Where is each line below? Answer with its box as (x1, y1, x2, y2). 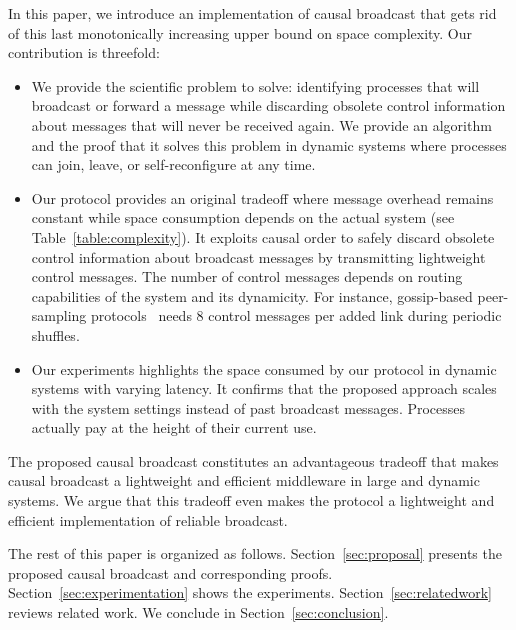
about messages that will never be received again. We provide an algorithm (31, 114, 492, 135)
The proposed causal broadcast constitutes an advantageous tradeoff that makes (8, 450, 499, 471)
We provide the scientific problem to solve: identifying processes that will (31, 75, 480, 96)
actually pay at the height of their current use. (31, 417, 317, 438)
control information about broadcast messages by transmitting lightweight (31, 246, 486, 267)
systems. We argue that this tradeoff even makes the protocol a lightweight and (8, 490, 495, 511)
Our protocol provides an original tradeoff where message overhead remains (31, 187, 494, 208)
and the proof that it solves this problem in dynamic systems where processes (31, 134, 507, 155)
